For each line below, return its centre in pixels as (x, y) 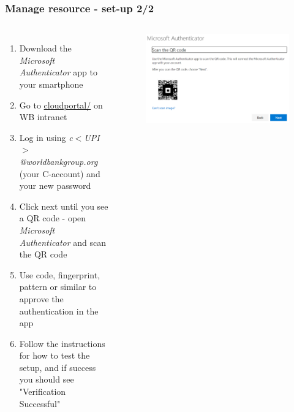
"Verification (43, 391)
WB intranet (43, 117)
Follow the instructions (62, 343)
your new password (55, 185)
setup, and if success (58, 367)
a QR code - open (53, 218)
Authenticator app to (58, 72)
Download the (45, 48)
